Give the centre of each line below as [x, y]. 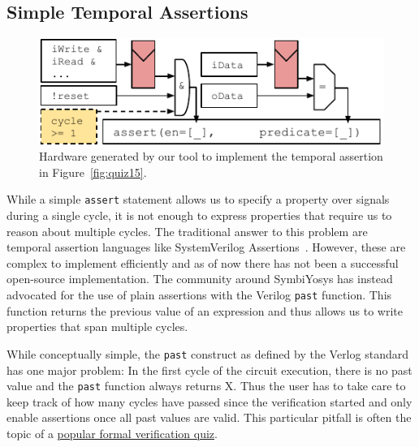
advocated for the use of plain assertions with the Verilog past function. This [199, 295]
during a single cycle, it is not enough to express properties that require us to [199, 215]
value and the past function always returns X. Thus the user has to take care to [206, 386]
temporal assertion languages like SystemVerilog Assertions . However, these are [206, 247]
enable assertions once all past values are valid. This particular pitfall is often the [209, 417]
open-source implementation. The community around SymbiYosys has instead [200, 279]
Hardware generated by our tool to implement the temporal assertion [211, 156]
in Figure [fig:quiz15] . [93, 172]
